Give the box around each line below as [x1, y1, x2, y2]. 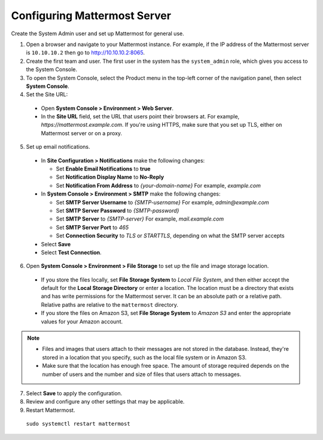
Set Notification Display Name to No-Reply [56, 173, 164, 181]
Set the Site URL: [26, 91, 68, 98]
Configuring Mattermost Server [11, 9, 172, 22]
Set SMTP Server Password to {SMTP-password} [56, 207, 179, 214]
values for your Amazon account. [41, 317, 123, 325]
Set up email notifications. [26, 143, 90, 151]
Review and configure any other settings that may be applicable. [26, 398, 185, 405]
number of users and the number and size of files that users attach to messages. [42, 371, 242, 378]
